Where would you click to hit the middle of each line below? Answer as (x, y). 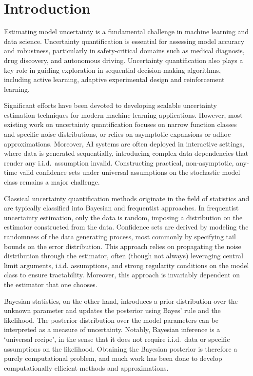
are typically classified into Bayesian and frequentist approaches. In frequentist (121, 208)
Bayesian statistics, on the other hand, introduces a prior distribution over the (121, 301)
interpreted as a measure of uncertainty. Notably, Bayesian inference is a (112, 329)
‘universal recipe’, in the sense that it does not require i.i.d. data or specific (117, 339)
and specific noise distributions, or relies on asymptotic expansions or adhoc (117, 134)
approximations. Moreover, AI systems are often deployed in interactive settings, (124, 143)
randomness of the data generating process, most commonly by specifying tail (120, 236)
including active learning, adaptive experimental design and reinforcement (114, 79)
